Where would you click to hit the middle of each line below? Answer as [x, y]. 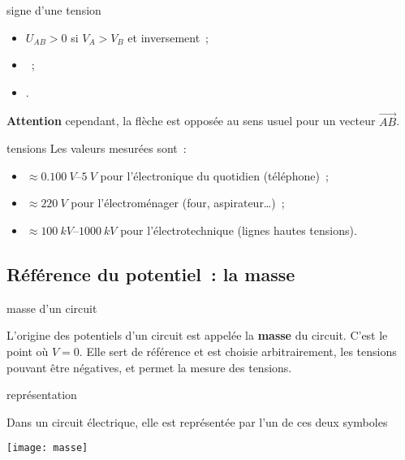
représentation [42, 395]
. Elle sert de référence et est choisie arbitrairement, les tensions [238, 351]
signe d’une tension [54, 10]
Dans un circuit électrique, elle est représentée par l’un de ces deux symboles [197, 421]
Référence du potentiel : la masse [151, 273]
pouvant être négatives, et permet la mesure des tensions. [149, 367]
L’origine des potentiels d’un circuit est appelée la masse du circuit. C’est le [197, 335]
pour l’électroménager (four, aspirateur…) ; [178, 203]
